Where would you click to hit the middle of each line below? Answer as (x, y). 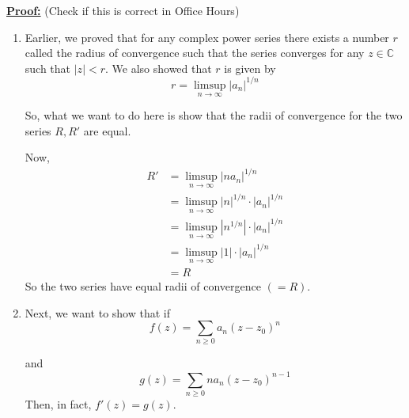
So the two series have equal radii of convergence (143, 285)
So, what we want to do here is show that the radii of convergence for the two (214, 115)
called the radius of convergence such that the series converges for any (195, 53)
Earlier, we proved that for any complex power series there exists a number (207, 37)
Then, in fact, (58, 403)
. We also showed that (159, 68)
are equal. (107, 130)
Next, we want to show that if (98, 312)
